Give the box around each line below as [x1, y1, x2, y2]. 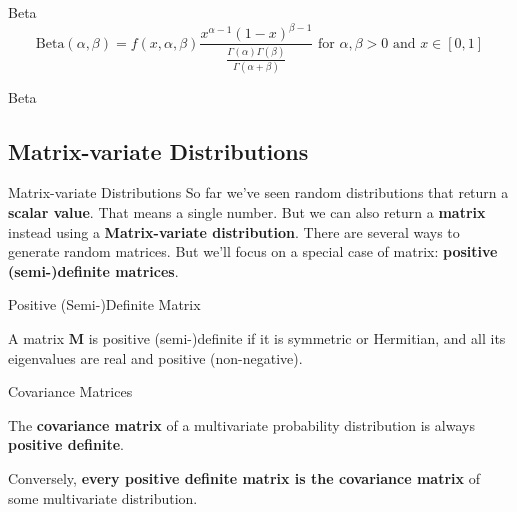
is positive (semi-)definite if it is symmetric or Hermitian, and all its [88, 327, 506, 348]
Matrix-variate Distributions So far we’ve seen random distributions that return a [8, 182, 509, 203]
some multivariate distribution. [8, 487, 198, 508]
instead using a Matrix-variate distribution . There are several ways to [8, 221, 460, 242]
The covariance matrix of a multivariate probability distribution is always [8, 414, 475, 435]
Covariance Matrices [8, 381, 133, 402]
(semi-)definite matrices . [8, 260, 179, 281]
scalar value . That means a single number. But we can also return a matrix [8, 202, 486, 223]
